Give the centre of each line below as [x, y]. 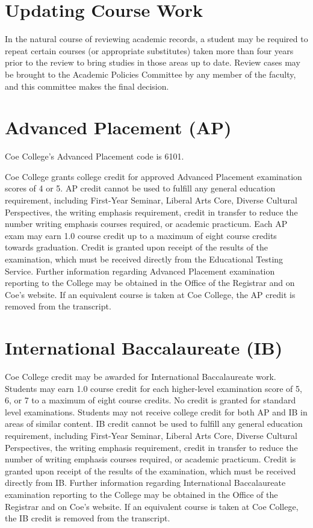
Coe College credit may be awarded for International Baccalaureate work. [141, 377]
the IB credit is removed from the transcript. [88, 518]
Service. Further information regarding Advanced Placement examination [140, 271]
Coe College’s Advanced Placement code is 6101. [95, 156]
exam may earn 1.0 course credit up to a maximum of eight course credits [141, 235]
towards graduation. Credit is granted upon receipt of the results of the [136, 247]
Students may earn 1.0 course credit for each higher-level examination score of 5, [153, 388]
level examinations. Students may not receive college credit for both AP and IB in [156, 412]
